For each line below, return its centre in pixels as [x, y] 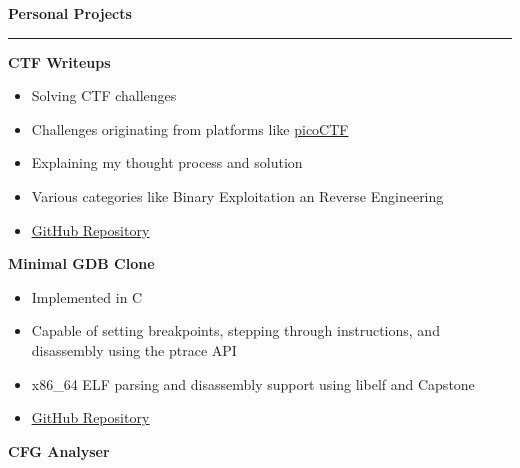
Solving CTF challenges [104, 95]
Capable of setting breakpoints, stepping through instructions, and [235, 330]
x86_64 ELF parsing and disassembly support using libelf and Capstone [253, 383]
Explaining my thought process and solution [167, 162]
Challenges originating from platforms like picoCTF [190, 128]
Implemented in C [87, 296]
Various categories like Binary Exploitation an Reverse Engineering [237, 195]
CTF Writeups [59, 61]
